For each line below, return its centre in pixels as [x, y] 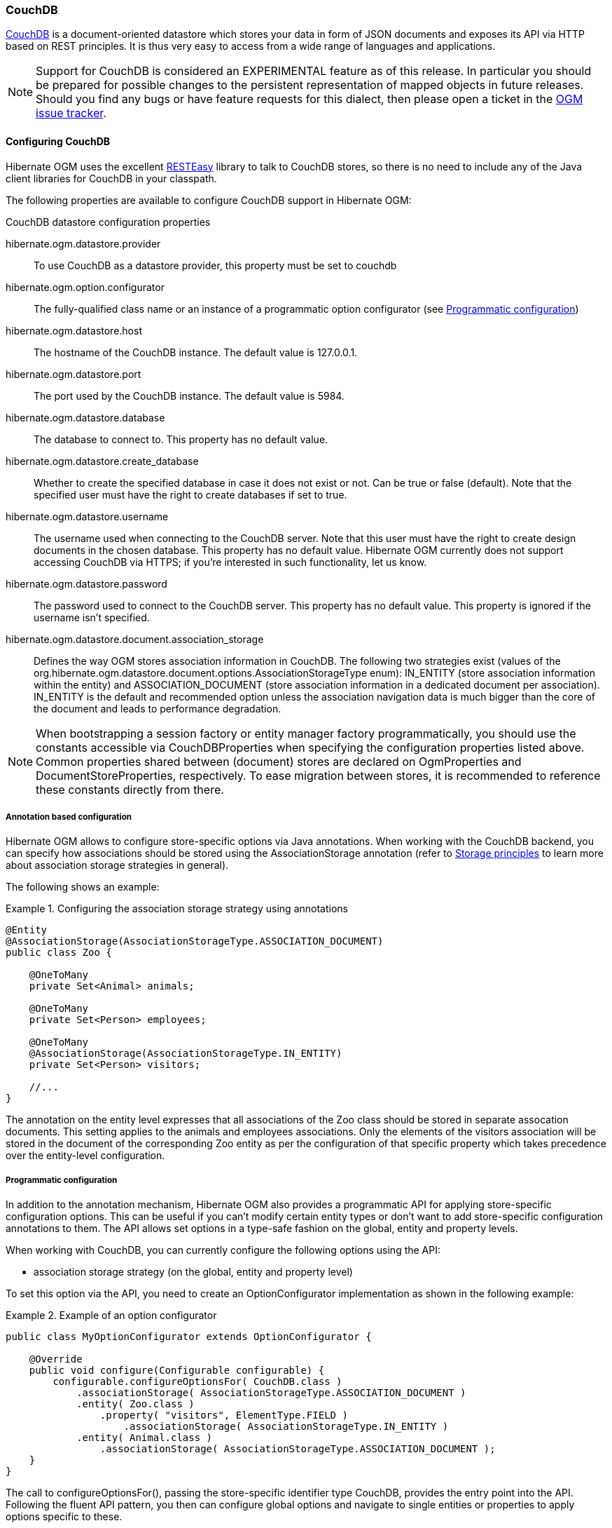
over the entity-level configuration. [85, 1156]
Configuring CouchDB [58, 141]
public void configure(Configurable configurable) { [177, 1371]
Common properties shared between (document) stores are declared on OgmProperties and [279, 761]
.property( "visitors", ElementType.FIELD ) [224, 1415]
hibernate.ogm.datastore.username [87, 516]
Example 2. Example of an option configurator [111, 1316]
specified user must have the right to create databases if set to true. [190, 494]
